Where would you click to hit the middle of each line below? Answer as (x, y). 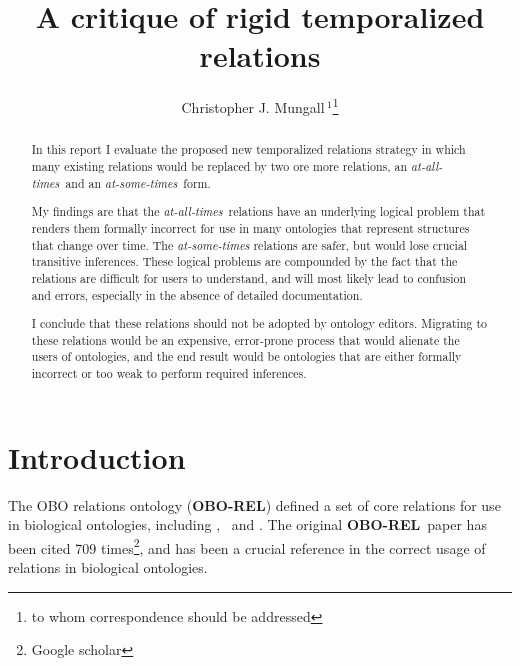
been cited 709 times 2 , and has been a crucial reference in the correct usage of (247, 546)
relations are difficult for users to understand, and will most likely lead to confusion (249, 277)
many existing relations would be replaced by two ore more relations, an (219, 166)
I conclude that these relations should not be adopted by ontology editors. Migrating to (259, 323)
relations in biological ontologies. (108, 567)
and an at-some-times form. (138, 182)
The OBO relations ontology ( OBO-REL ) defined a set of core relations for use (254, 504)
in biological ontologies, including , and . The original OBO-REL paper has (247, 524)
